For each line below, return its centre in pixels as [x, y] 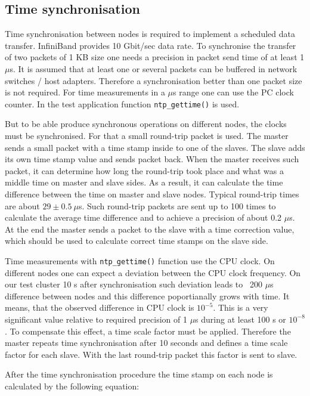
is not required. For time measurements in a [85, 92]
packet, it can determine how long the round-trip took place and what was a [145, 170]
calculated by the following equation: [72, 386]
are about [22, 205]
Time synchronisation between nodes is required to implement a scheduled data [150, 34]
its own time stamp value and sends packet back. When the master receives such [152, 159]
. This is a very [241, 307]
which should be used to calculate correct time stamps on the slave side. [137, 241]
